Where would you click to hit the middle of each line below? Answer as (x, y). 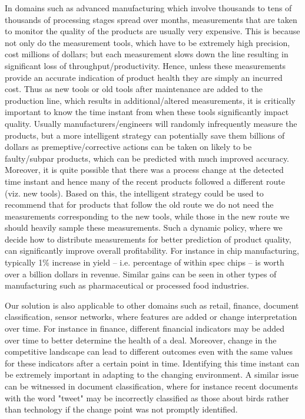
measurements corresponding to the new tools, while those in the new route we (147, 216)
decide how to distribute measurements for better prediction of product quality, (148, 239)
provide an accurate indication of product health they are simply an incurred (144, 77)
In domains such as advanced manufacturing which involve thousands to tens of (148, 8)
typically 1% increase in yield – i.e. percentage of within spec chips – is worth (145, 262)
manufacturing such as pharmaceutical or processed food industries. (127, 285)
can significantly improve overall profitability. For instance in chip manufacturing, (152, 251)
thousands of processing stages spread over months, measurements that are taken (151, 19)
